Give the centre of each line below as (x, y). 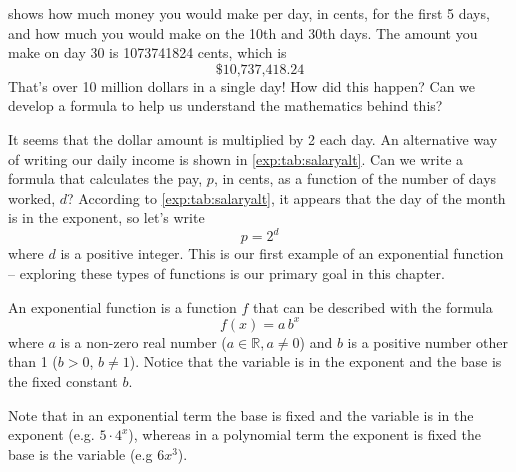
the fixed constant (63, 380)
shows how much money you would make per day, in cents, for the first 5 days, (249, 13)
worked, (32, 197)
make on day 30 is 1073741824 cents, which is (147, 52)
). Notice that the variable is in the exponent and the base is (315, 361)
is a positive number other (428, 341)
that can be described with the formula (372, 306)
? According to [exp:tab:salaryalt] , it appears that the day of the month (286, 197)
